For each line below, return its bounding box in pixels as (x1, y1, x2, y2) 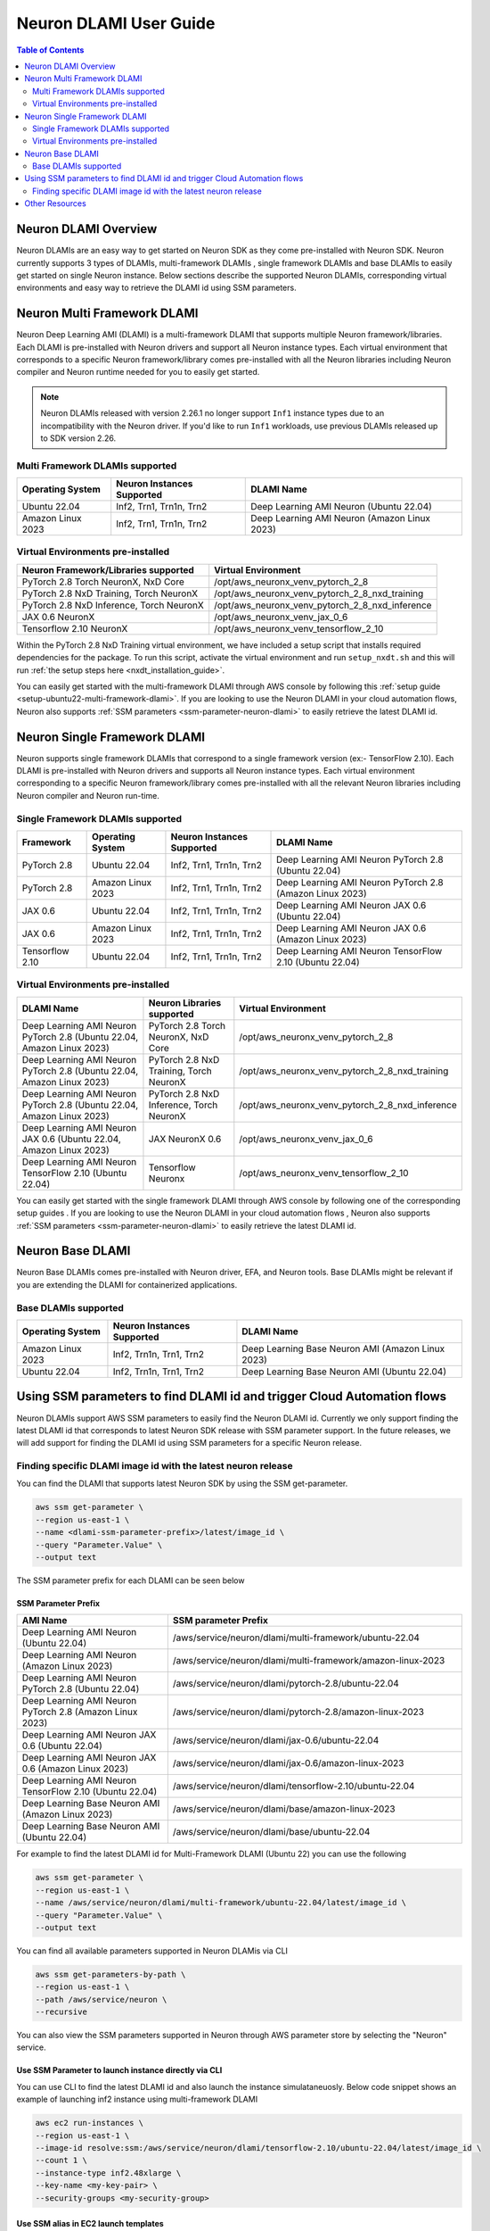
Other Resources (24, 198, 86, 209)
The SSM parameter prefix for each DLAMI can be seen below (16, 1575, 245, 1586)
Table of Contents (16, 45, 85, 55)
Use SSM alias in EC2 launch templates (16, 2219, 164, 2229)
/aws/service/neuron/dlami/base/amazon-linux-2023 (172, 1803, 396, 1815)
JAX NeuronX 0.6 (148, 1132, 222, 1145)
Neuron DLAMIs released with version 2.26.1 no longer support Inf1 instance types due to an (40, 408, 385, 419)
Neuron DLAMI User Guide (16, 13, 216, 33)
